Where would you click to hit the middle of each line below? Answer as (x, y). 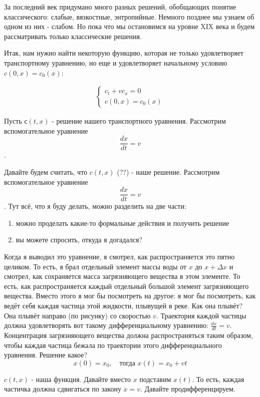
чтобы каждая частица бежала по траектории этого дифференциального (113, 345)
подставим (155, 379)
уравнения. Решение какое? (46, 355)
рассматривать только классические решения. (73, 36)
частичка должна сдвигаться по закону (63, 389)
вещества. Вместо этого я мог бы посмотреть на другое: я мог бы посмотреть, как (130, 296)
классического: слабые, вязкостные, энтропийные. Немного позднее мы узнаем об (129, 16)
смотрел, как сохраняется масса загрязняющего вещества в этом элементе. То (122, 276)
